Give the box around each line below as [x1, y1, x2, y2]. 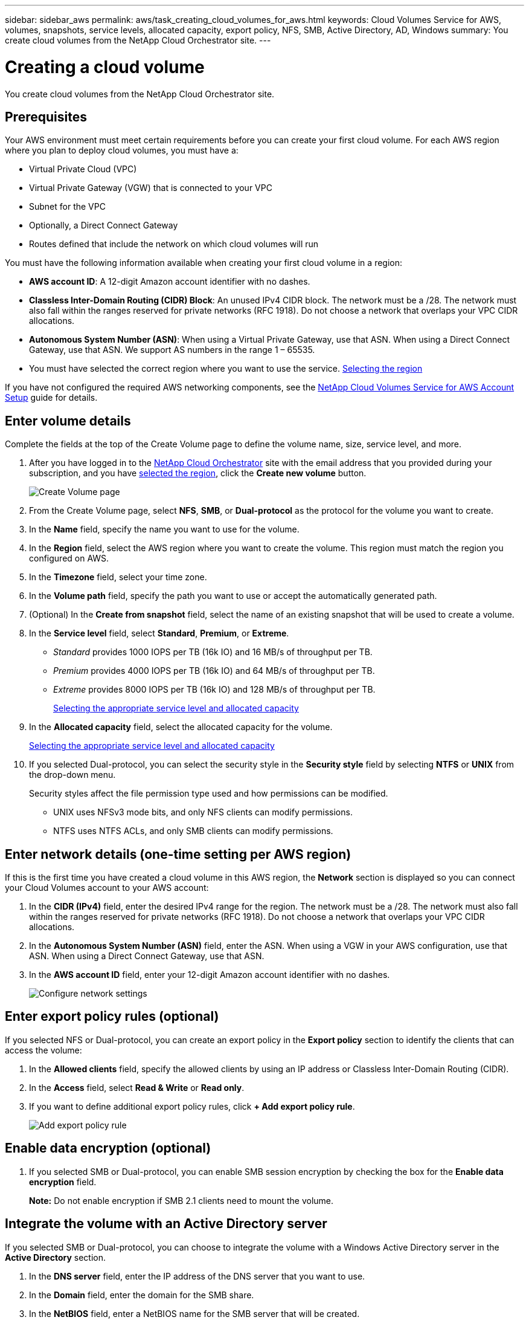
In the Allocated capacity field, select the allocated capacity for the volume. [29, 722, 333, 733]
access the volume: [5, 1044, 82, 1055]
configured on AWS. [29, 553, 109, 564]
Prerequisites [5, 109, 87, 125]
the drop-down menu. [29, 769, 116, 780]
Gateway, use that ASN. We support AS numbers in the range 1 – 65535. [29, 345, 315, 355]
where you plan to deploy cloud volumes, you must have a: [5, 145, 239, 156]
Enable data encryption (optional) [5, 1140, 211, 1156]
